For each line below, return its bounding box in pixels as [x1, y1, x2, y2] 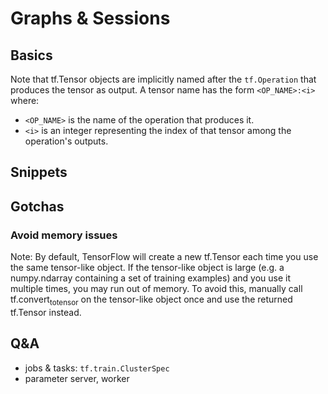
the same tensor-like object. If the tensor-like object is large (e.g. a [10, 262, 285, 274]
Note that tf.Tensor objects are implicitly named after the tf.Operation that [10, 73, 317, 85]
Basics [10, 47, 53, 64]
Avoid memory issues [10, 228, 118, 242]
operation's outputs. [24, 135, 109, 147]
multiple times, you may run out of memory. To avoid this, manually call [10, 283, 303, 295]
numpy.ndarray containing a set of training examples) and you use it [10, 272, 292, 284]
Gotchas [10, 198, 65, 215]
